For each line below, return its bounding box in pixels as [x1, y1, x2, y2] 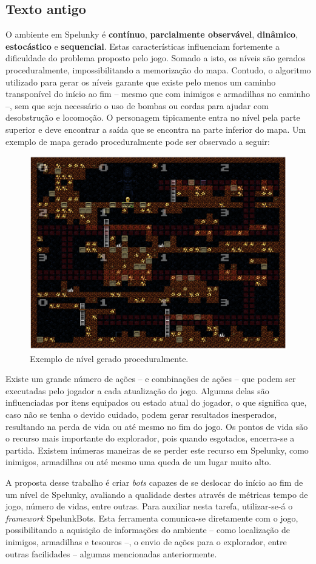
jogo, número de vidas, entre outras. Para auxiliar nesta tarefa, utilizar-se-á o [5, 500, 293, 512]
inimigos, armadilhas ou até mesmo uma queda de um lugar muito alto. [5, 455, 272, 468]
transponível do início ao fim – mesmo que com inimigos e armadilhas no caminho [5, 87, 311, 100]
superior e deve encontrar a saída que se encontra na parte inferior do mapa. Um [5, 123, 306, 135]
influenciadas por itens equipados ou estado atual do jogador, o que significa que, [5, 396, 307, 409]
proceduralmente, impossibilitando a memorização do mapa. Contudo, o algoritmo [5, 63, 311, 76]
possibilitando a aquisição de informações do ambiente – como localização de [5, 523, 290, 536]
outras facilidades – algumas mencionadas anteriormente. [5, 547, 217, 560]
